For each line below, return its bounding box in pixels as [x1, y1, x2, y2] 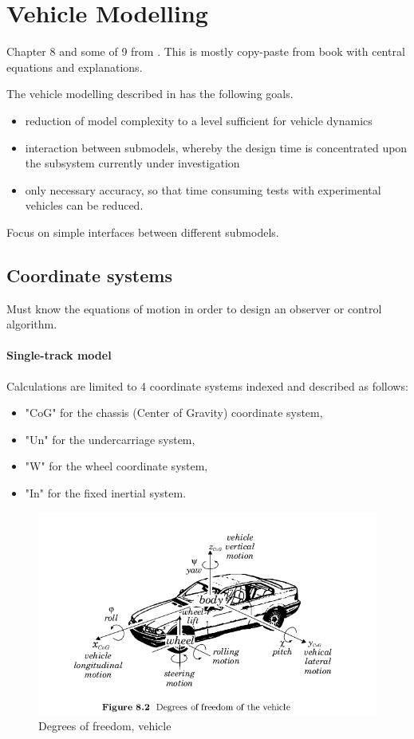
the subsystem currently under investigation [25, 155, 240, 171]
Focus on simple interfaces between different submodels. [6, 223, 279, 240]
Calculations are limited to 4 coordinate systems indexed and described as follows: [6, 377, 408, 394]
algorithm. [6, 316, 57, 332]
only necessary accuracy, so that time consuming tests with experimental [25, 181, 381, 198]
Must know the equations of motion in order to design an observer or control [6, 300, 382, 316]
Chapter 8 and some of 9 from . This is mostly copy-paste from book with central [6, 43, 405, 60]
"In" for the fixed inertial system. [25, 485, 187, 501]
